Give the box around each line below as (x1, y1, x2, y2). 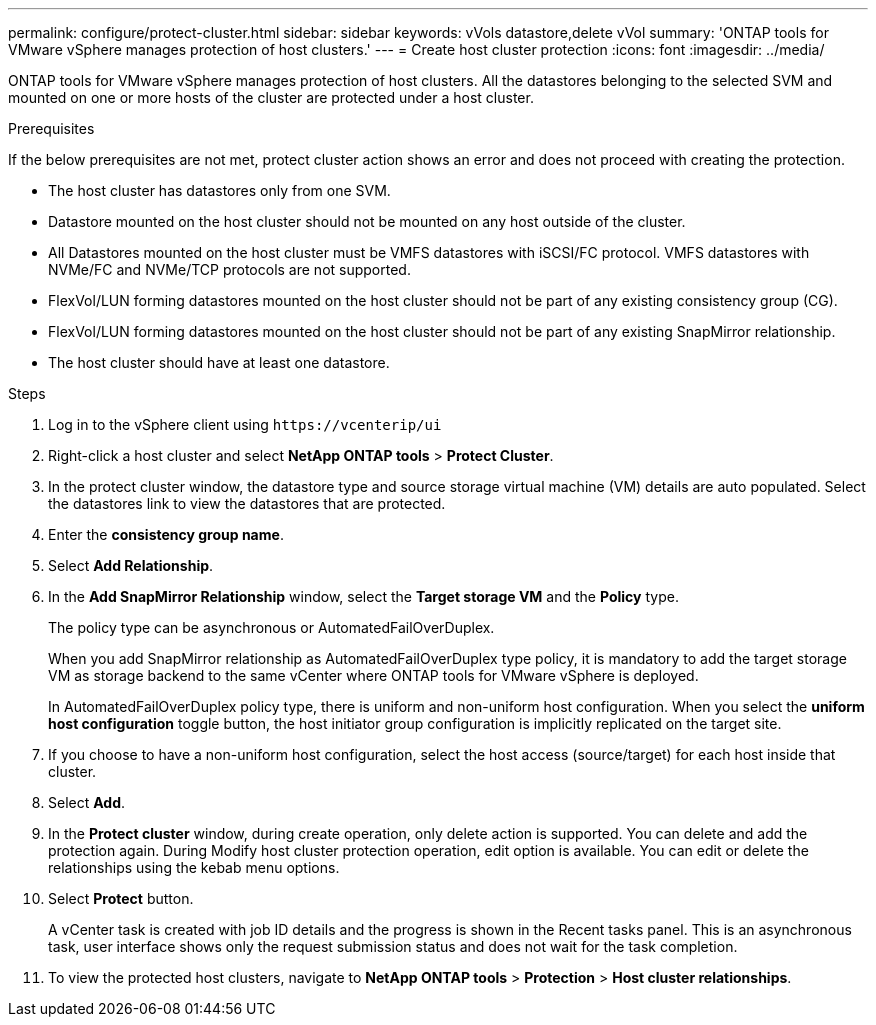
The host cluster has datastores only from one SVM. (48, 182, 391, 199)
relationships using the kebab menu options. (48, 859, 340, 876)
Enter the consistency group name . (48, 526, 284, 543)
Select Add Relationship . (48, 557, 214, 574)
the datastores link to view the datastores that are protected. (48, 495, 446, 512)
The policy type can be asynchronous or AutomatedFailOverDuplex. (48, 619, 495, 636)
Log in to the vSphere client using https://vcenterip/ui (48, 416, 442, 433)
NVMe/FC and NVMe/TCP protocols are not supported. (48, 261, 411, 278)
